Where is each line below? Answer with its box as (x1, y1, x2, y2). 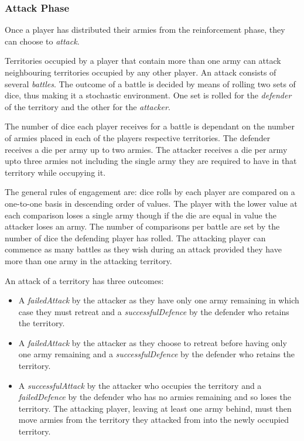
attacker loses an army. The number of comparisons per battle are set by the (5, 220, 280, 233)
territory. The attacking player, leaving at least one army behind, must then (18, 402, 292, 414)
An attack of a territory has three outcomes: (5, 274, 164, 286)
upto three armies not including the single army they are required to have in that (5, 155, 297, 167)
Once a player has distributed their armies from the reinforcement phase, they (5, 23, 285, 36)
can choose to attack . (5, 35, 80, 47)
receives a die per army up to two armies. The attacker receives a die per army (5, 143, 288, 155)
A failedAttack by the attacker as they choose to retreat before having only (18, 336, 287, 348)
